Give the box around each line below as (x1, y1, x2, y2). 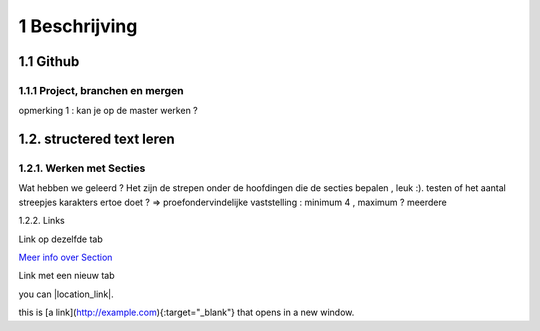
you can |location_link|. (18, 288, 114, 300)
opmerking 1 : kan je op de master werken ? (18, 105, 199, 117)
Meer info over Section (18, 251, 113, 264)
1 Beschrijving (18, 15, 138, 37)
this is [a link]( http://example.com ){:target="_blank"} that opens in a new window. (18, 306, 355, 319)
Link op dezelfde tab (18, 233, 104, 245)
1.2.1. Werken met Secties (18, 161, 146, 175)
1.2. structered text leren (18, 131, 175, 148)
